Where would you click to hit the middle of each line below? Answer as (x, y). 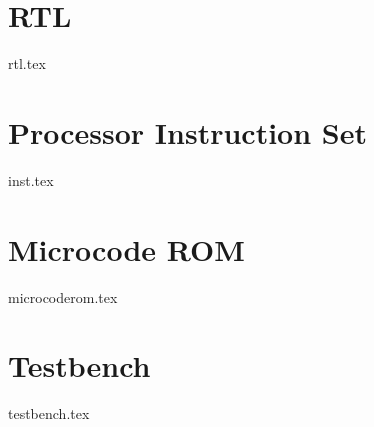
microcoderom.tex (63, 296)
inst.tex (31, 179)
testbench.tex (49, 413)
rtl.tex (27, 63)
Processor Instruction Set (187, 131)
